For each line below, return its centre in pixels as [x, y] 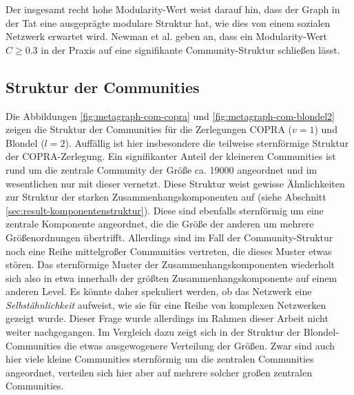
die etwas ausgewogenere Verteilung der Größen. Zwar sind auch [200, 345]
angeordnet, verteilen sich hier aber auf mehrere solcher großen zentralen [159, 372]
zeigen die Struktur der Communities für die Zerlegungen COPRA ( [149, 129]
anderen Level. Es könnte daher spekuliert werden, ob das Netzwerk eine [159, 291]
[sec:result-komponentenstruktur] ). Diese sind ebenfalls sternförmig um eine [165, 210]
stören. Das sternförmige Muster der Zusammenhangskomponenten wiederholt [170, 264]
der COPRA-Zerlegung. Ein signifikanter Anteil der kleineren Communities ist [171, 156]
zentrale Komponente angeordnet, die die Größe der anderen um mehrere [160, 224]
